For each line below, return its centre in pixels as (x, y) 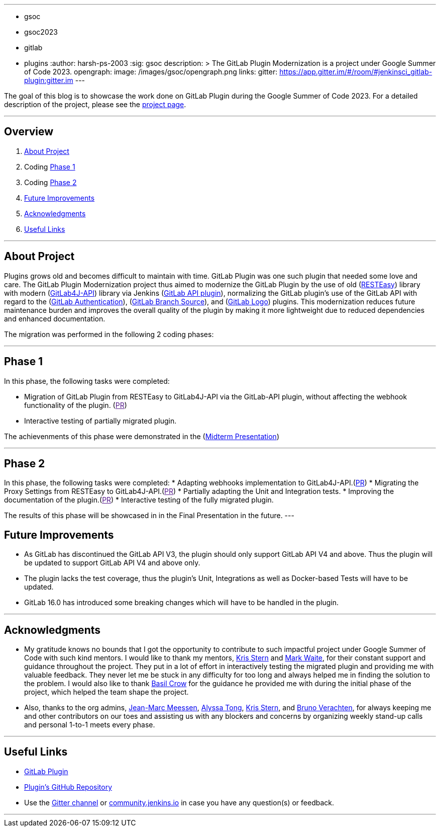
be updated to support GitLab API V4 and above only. (112, 563)
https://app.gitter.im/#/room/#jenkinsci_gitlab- (356, 72)
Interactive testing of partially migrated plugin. (100, 421)
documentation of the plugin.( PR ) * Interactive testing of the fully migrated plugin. (139, 500)
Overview (29, 132)
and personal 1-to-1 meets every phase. (90, 725)
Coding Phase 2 (50, 182)
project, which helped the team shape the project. (106, 692)
